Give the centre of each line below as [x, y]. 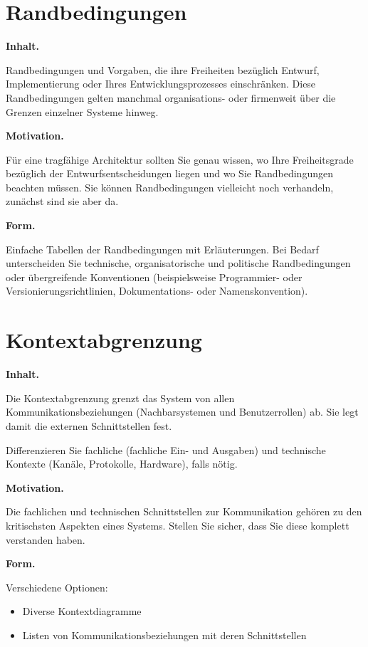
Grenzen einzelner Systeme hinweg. [82, 111]
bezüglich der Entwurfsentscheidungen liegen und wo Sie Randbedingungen [169, 173]
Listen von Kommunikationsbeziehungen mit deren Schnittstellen [164, 635]
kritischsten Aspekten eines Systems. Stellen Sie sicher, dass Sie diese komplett [178, 525]
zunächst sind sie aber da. [62, 201]
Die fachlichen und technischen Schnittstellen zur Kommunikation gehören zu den [184, 511]
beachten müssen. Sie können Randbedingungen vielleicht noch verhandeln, [170, 187]
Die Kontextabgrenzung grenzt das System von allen [120, 398]
